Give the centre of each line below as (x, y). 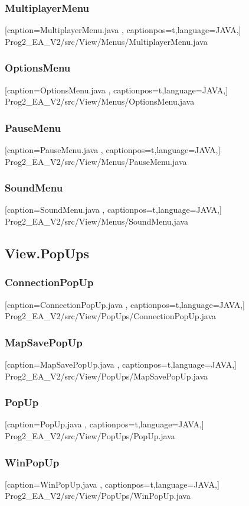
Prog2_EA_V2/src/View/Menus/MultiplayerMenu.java (106, 41)
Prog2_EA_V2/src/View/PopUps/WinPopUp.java (98, 496)
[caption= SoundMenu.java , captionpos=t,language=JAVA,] (113, 210)
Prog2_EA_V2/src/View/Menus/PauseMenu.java (96, 161)
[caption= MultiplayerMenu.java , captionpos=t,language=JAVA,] (123, 30)
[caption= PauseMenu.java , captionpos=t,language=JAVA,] (113, 150)
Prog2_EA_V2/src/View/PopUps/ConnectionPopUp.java (111, 316)
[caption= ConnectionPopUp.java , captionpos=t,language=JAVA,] (125, 304)
